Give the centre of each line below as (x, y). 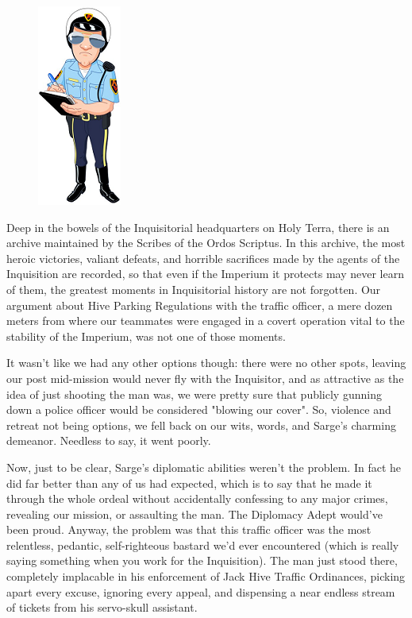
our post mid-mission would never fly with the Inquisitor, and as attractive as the (205, 378)
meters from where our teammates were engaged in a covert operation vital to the (206, 321)
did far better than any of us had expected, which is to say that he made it (189, 483)
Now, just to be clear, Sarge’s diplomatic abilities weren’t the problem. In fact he (204, 467)
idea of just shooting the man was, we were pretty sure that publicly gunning (194, 394)
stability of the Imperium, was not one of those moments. (146, 336)
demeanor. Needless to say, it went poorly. (109, 440)
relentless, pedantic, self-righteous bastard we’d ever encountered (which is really (203, 545)
